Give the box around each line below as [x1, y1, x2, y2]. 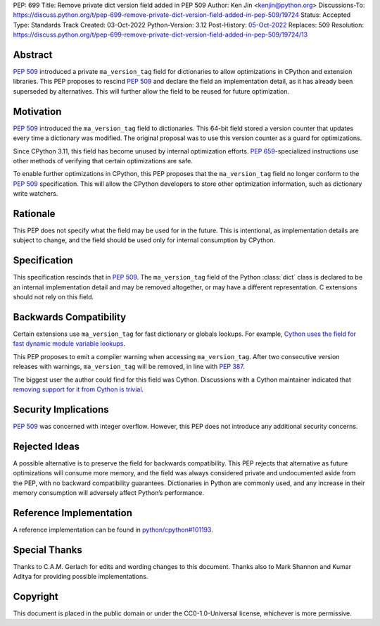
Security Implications [13, 403, 109, 415]
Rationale [13, 208, 56, 220]
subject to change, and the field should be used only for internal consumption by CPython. [13, 236, 276, 244]
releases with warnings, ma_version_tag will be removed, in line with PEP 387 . [13, 363, 246, 371]
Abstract [13, 49, 53, 61]
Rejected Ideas [13, 440, 80, 452]
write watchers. [13, 189, 58, 198]
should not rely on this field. [13, 293, 94, 301]
